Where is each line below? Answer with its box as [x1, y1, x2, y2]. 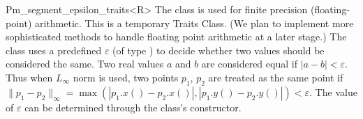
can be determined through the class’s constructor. [24, 100, 242, 114]
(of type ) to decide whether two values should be [112, 42, 325, 57]
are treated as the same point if [208, 70, 343, 84]
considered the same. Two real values [6, 56, 164, 71]
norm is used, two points [73, 70, 179, 84]
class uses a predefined [6, 42, 102, 57]
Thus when [6, 70, 53, 84]
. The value [309, 84, 357, 99]
